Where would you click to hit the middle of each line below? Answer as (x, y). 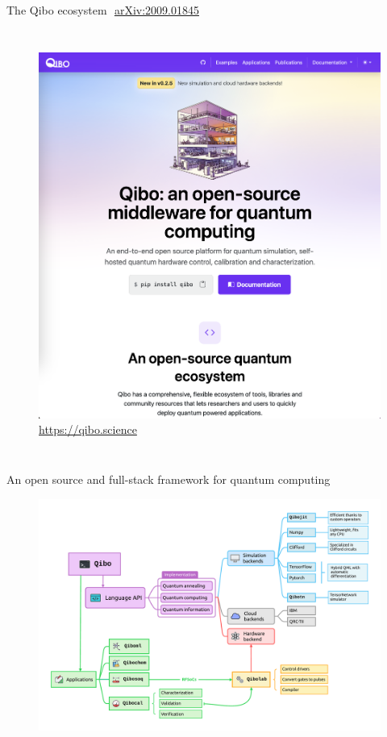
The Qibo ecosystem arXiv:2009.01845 (103, 10)
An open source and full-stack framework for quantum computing (169, 479)
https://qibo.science (88, 429)
